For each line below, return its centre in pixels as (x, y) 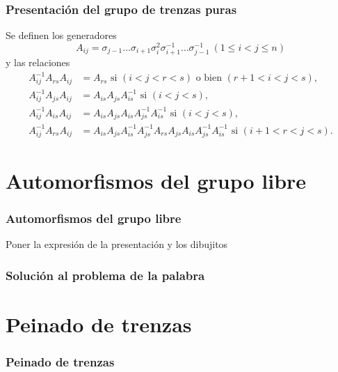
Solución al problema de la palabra (105, 275)
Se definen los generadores (61, 35)
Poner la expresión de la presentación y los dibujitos (117, 244)
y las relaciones (38, 62)
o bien (209, 78)
